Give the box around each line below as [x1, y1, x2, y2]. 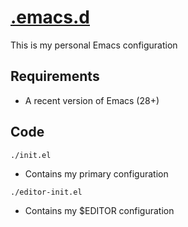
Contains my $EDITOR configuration [24, 204, 175, 216]
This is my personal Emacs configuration [10, 39, 178, 51]
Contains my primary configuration [24, 167, 169, 180]
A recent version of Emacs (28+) [24, 94, 160, 106]
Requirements [10, 68, 100, 85]
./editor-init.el [10, 187, 83, 197]
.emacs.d [10, 6, 90, 29]
